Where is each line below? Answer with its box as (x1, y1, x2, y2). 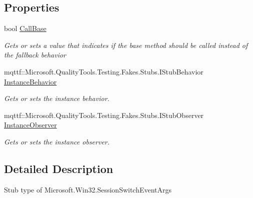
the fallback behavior (4, 49, 66, 60)
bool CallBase (4, 23, 46, 33)
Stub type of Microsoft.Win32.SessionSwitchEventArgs (4, 184, 172, 194)
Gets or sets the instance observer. (4, 136, 110, 146)
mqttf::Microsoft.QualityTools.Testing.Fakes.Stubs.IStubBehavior (4, 66, 203, 76)
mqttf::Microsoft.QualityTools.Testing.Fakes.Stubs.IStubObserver (4, 109, 204, 120)
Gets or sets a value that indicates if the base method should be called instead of (4, 39, 248, 50)
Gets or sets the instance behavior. (4, 93, 109, 103)
